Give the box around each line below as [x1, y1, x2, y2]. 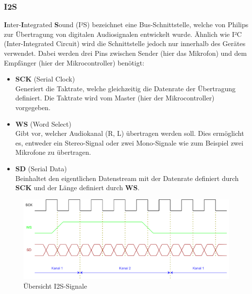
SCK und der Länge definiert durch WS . [15, 182, 140, 193]
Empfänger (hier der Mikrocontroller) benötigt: [4, 57, 145, 67]
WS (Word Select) [15, 118, 71, 129]
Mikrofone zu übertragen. [15, 147, 91, 157]
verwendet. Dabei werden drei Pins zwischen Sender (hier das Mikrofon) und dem [4, 48, 247, 58]
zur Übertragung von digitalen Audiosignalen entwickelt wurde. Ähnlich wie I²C [4, 29, 242, 39]
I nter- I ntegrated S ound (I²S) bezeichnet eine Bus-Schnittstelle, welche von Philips [4, 19, 249, 30]
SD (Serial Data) [15, 163, 67, 173]
